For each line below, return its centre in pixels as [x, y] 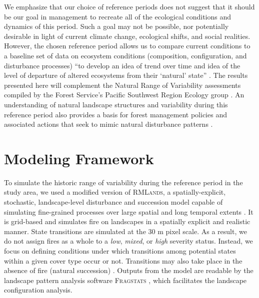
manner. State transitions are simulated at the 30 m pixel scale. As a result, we [125, 231]
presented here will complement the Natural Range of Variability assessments [122, 85]
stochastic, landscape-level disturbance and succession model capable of [113, 202]
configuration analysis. [38, 290]
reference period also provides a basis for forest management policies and [115, 114]
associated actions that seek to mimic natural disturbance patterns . [108, 124]
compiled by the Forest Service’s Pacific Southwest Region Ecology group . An [124, 95]
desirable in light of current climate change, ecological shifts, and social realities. [127, 36]
